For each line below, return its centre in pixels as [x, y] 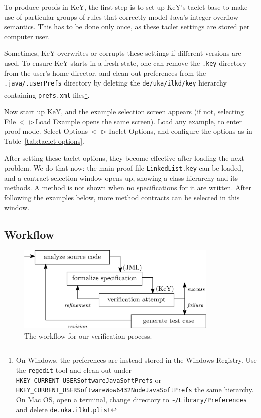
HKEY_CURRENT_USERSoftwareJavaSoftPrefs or [88, 380]
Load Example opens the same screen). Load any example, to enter [139, 121]
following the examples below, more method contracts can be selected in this [122, 197]
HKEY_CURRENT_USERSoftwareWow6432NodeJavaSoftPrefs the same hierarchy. [135, 390]
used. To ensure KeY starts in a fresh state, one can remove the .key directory [125, 63]
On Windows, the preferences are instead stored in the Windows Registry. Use [136, 360]
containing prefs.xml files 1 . [47, 94]
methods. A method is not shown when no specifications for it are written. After [128, 187]
